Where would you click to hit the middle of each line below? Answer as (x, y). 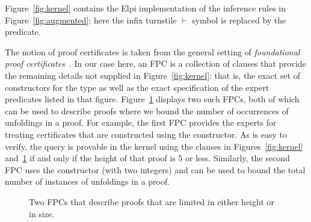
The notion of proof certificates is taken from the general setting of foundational (152, 51)
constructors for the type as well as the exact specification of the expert (137, 87)
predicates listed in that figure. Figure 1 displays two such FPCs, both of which (152, 99)
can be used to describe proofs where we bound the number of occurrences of (147, 110)
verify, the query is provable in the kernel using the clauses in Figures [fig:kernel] (154, 146)
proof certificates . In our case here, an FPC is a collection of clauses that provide (155, 63)
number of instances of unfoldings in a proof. (88, 181)
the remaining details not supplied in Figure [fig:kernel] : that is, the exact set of (153, 75)
